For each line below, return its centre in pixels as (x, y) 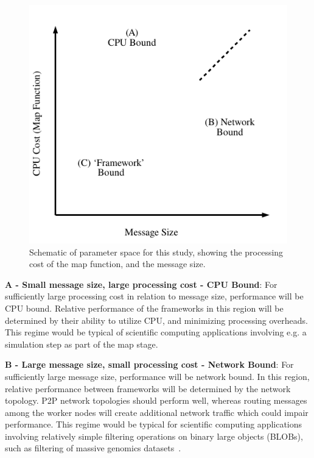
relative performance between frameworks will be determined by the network (148, 388)
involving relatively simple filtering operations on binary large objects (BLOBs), (154, 436)
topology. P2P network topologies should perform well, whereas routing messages (156, 400)
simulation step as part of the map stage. (82, 344)
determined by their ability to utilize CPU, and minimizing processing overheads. (156, 320)
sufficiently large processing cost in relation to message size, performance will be (154, 296)
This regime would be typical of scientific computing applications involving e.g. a (156, 332)
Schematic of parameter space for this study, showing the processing (156, 252)
